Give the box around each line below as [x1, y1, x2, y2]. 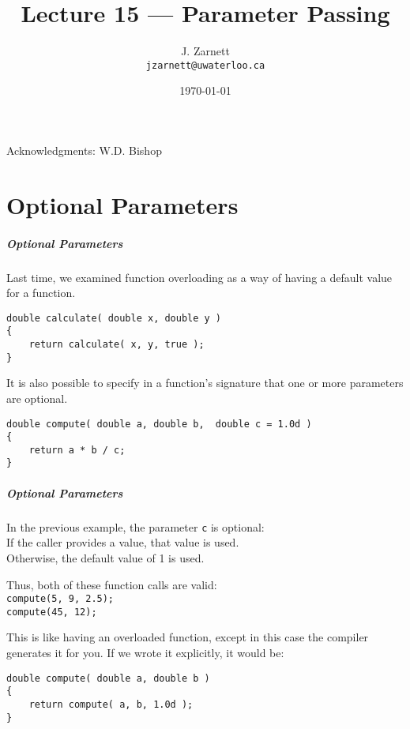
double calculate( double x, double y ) [6, 312, 222, 324]
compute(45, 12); [6, 606, 97, 618]
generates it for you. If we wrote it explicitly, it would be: [6, 644, 284, 661]
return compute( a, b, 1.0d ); [28, 698, 194, 710]
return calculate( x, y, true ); [28, 339, 205, 350]
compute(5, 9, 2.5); [6, 593, 115, 605]
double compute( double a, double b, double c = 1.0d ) [6, 418, 312, 430]
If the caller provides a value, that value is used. [6, 534, 239, 551]
